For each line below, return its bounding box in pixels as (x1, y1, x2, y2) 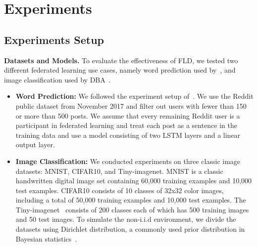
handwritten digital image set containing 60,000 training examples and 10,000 (15, 175, 252, 186)
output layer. (15, 139, 55, 150)
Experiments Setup (4, 32, 104, 47)
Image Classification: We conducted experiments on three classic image (15, 156, 241, 166)
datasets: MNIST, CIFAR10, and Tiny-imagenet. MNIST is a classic (15, 165, 223, 176)
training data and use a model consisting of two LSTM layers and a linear (15, 129, 241, 140)
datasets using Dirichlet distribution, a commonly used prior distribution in (15, 224, 245, 234)
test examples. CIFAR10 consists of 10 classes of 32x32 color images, (15, 185, 224, 195)
